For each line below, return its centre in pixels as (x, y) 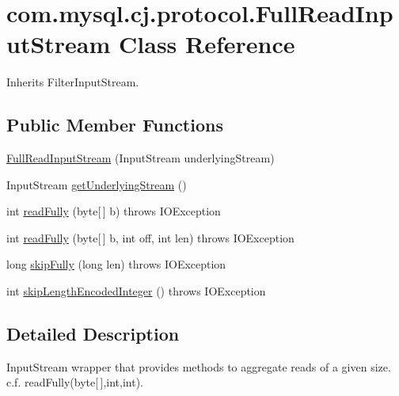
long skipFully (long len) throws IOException (116, 264)
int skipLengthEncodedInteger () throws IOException (136, 291)
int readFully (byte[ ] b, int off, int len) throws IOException (150, 237)
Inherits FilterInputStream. (73, 82)
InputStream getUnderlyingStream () (97, 184)
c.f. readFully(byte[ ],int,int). (75, 382)
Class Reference (207, 44)
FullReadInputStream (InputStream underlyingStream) (141, 158)
